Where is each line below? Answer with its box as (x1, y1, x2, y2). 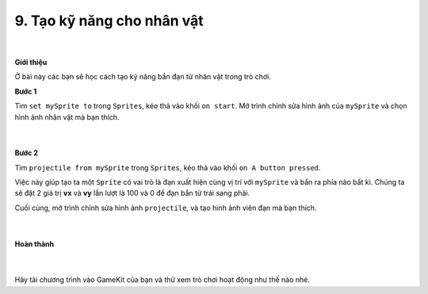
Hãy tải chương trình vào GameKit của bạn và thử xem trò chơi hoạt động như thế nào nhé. (14, 275, 311, 284)
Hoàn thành (14, 239, 55, 249)
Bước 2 (14, 148, 39, 158)
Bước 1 (14, 86, 37, 96)
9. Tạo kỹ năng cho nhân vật (14, 12, 204, 29)
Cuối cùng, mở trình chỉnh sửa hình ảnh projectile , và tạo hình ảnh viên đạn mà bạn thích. (14, 203, 317, 212)
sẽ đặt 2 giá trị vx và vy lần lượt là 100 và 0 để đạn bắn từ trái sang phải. (14, 189, 250, 198)
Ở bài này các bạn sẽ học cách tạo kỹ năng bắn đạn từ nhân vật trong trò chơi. (14, 72, 271, 82)
